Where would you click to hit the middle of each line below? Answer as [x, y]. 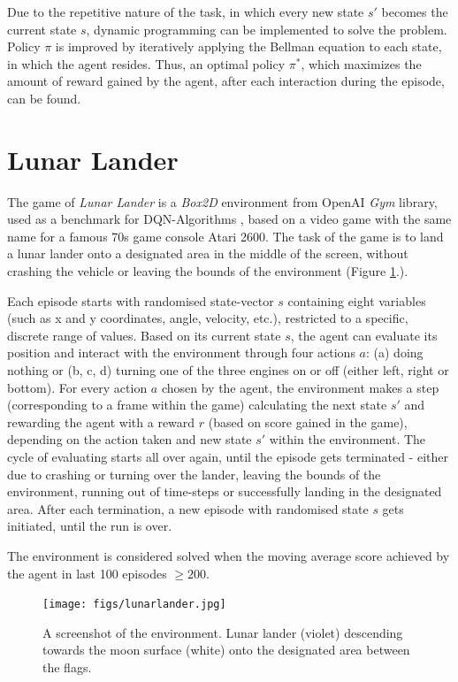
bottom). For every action [77, 387]
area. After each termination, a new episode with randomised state [188, 508]
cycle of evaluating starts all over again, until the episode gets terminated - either [228, 456]
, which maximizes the [361, 63]
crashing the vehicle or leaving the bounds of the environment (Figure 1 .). [208, 271]
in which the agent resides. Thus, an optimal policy [146, 63]
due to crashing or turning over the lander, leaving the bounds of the [194, 474]
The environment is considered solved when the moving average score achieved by [229, 555]
